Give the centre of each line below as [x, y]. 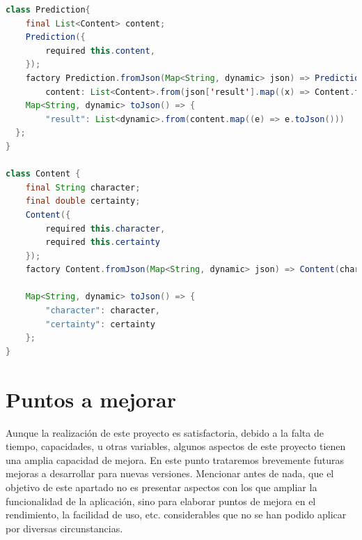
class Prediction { [48, 10]
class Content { [43, 174]
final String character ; [83, 187]
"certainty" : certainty [100, 324]
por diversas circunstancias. [64, 528]
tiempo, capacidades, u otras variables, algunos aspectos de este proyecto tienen [176, 446]
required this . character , [105, 228]
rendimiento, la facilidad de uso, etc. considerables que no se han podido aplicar [176, 515]
